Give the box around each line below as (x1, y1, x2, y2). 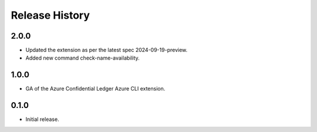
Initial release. (25, 116, 59, 123)
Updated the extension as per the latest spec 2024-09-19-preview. (25, 47, 188, 54)
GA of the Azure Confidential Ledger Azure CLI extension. (25, 85, 166, 92)
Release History (11, 9, 90, 22)
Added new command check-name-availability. (25, 54, 140, 61)
